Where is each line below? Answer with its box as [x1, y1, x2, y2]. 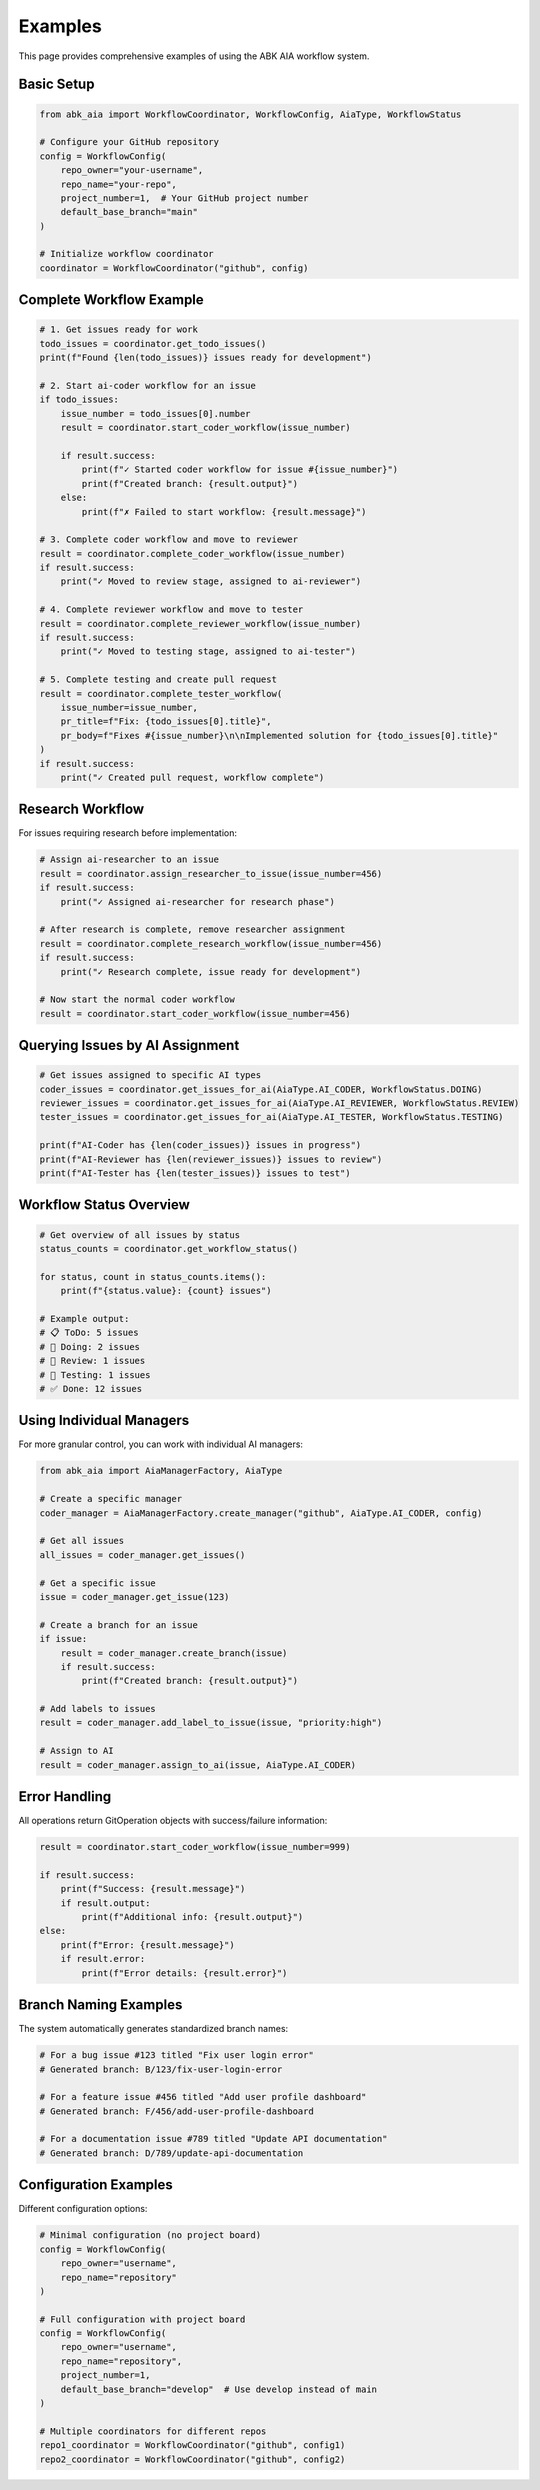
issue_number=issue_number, [60, 701, 199, 713]
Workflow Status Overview [18, 1196, 190, 1214]
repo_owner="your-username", [60, 165, 204, 176]
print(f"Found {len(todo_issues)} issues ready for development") [39, 352, 372, 364]
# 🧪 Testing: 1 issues [39, 1369, 151, 1380]
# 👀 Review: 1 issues [39, 1355, 146, 1367]
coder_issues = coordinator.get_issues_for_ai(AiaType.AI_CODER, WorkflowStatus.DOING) [39, 1083, 483, 1095]
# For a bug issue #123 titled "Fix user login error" [39, 2050, 314, 2061]
